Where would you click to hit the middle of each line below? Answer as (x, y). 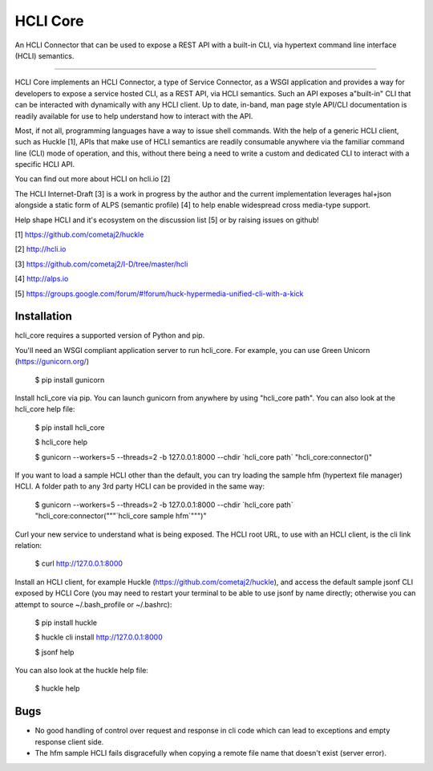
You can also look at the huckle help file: (81, 671)
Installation (43, 317)
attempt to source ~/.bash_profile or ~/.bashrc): (93, 604)
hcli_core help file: (45, 409)
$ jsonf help (55, 652)
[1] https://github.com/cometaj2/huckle (79, 235)
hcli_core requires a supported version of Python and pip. (110, 335)
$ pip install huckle (66, 623)
